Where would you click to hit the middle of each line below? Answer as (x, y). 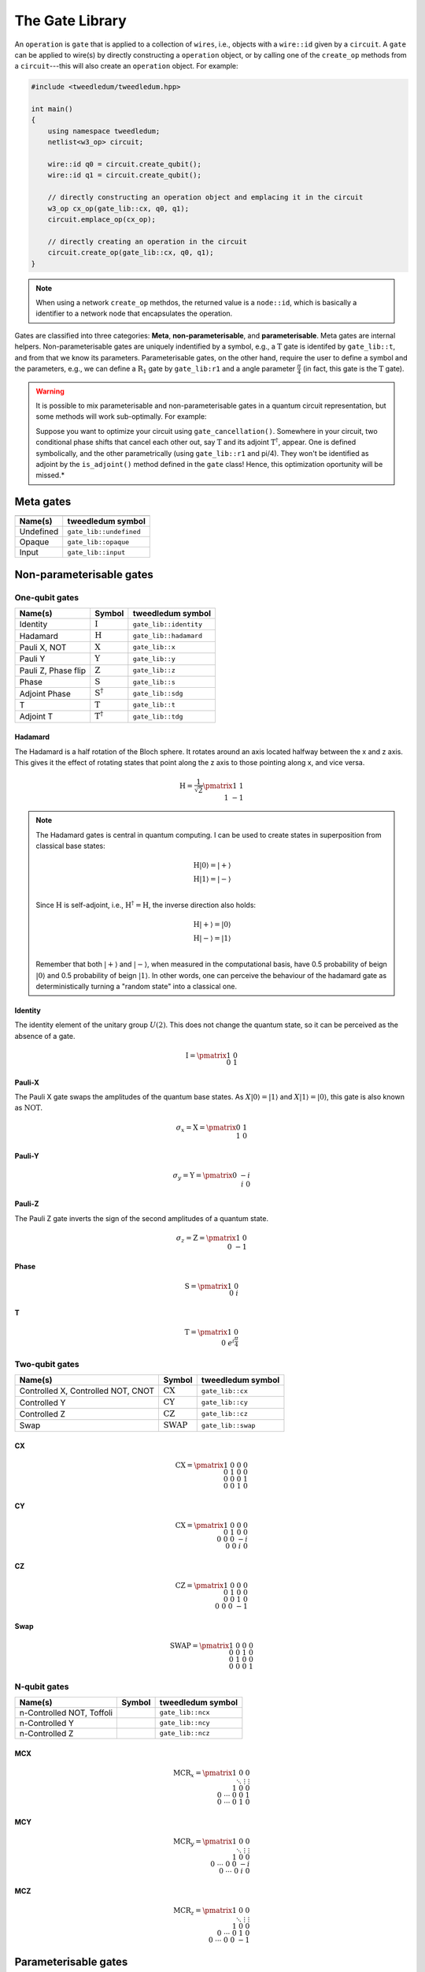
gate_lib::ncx (185, 1713)
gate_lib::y (154, 659)
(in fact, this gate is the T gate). (353, 368)
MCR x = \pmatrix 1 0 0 (212, 1773)
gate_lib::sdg (158, 694)
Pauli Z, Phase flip (53, 670)
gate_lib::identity (168, 624)
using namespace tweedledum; (104, 131)
